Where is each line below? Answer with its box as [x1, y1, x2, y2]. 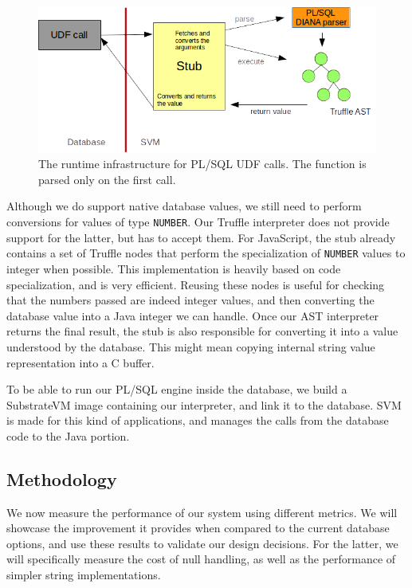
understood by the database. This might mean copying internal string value [6, 338, 375, 355]
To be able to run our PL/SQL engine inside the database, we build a [6, 381, 347, 398]
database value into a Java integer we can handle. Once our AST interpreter [6, 307, 379, 323]
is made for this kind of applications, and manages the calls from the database [6, 412, 389, 429]
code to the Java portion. [6, 427, 130, 444]
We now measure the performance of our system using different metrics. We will [6, 504, 398, 520]
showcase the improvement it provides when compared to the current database [6, 519, 390, 536]
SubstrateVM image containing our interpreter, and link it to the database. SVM [6, 396, 402, 413]
